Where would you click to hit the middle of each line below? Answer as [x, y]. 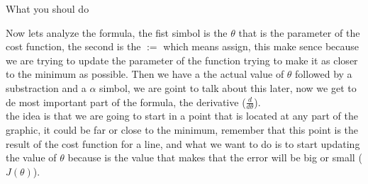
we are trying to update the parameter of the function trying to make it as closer [182, 60]
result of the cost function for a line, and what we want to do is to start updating [183, 143]
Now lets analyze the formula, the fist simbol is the [117, 32]
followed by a [324, 74]
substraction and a [46, 87]
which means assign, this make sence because [261, 46]
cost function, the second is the [73, 46]
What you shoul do [48, 8]
